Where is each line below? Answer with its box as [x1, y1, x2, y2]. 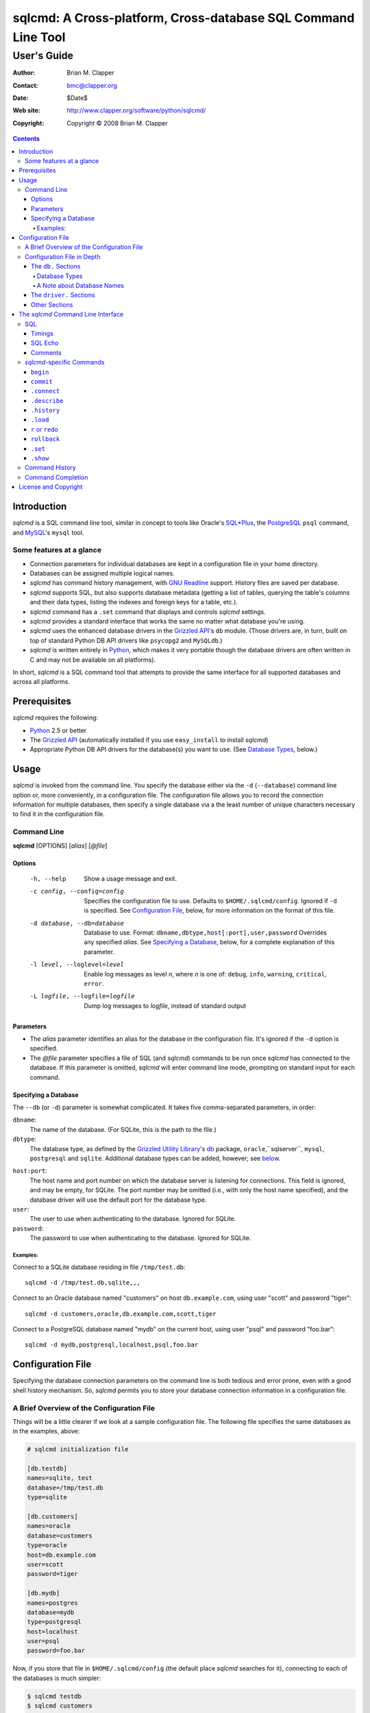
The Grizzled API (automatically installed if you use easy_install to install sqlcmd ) [29, 736, 269, 744]
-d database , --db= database [29, 919, 125, 927]
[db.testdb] [27, 1465, 68, 1472]
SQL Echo [31, 339, 59, 347]
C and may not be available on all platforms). [29, 655, 156, 664]
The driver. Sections [31, 291, 95, 299]
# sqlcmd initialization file [27, 1446, 129, 1453]
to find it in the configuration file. [12, 810, 106, 818]
